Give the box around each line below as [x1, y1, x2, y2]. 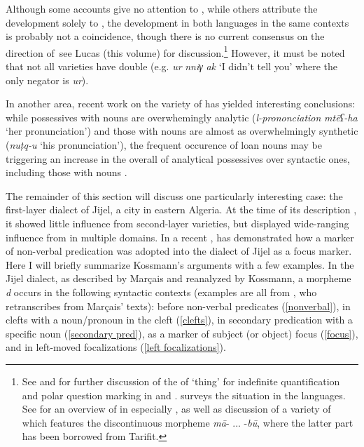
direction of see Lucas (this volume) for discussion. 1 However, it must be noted [6, 43, 345, 60]
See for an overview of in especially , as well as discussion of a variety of [22, 401, 331, 416]
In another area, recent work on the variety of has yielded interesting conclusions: [6, 96, 356, 111]
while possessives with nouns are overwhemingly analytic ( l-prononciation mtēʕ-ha [6, 109, 358, 124]
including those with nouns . [6, 165, 127, 180]
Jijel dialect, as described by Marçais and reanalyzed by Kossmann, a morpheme [6, 271, 351, 286]
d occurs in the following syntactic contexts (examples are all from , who [6, 284, 317, 299]
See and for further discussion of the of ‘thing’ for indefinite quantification [22, 373, 340, 388]
